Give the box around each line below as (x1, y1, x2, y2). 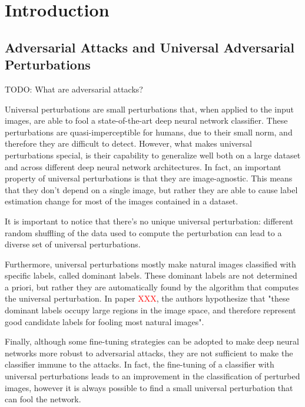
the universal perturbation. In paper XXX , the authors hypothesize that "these (5, 292, 290, 305)
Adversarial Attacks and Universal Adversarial (5, 38, 294, 56)
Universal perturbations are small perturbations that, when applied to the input (5, 102, 294, 115)
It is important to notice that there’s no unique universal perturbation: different (5, 214, 294, 227)
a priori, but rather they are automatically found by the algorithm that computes (5, 280, 299, 293)
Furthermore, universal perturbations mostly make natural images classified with (5, 257, 296, 270)
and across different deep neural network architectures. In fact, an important (5, 160, 281, 173)
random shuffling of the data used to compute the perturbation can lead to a (5, 226, 282, 239)
